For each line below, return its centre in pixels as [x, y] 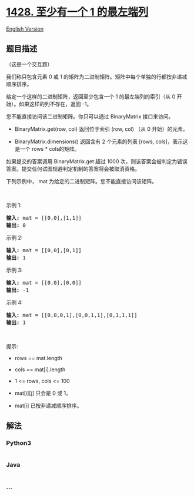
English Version [25, 29]
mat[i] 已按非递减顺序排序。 [48, 405]
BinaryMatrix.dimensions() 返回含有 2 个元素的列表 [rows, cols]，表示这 [101, 141]
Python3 [19, 443]
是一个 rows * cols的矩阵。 [47, 148]
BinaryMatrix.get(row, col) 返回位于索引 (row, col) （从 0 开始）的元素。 [101, 129]
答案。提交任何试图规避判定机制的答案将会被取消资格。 [73, 169]
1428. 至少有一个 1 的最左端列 [77, 12]
